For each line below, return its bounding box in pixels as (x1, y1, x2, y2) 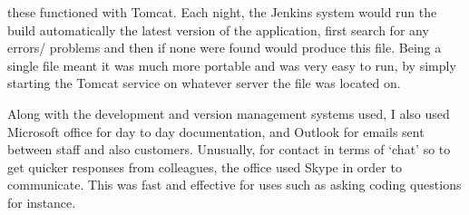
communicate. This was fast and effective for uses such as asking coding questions (7, 175, 462, 194)
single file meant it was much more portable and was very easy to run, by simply (7, 55, 456, 74)
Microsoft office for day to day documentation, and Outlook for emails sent (7, 122, 425, 141)
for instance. (7, 192, 76, 211)
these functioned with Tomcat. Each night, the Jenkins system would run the (7, 3, 437, 21)
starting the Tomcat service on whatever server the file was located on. (7, 73, 401, 93)
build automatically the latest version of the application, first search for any (7, 20, 429, 39)
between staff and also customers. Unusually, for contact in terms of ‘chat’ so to (7, 140, 451, 159)
